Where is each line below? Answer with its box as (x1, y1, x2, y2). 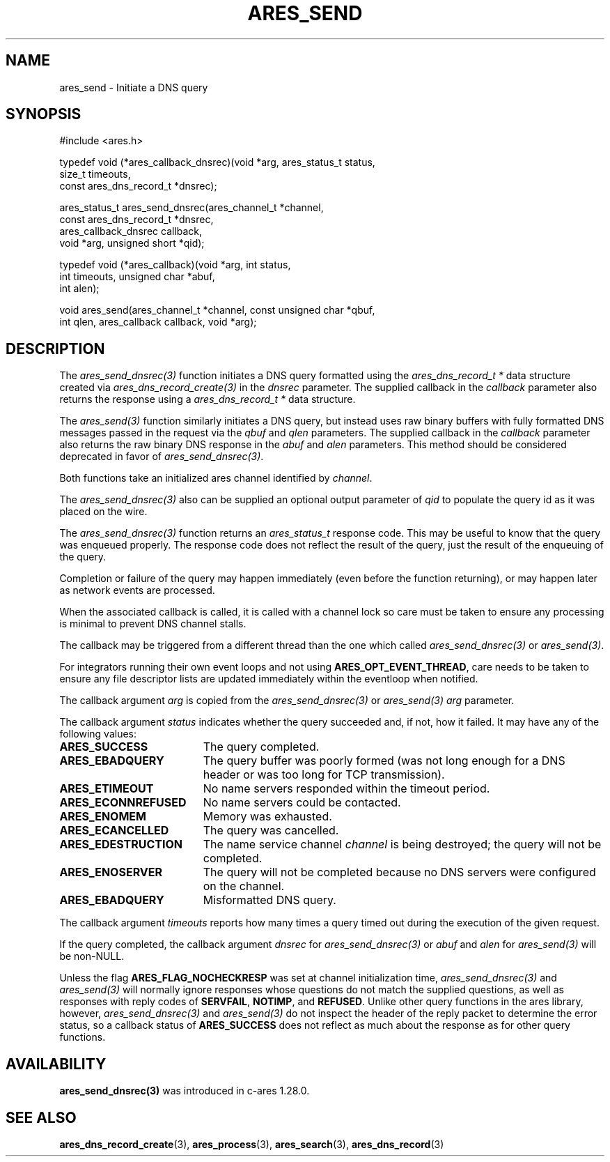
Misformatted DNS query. (203, 893, 336, 908)
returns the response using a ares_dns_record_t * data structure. (59, 393, 356, 406)
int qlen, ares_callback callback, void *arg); (59, 316, 257, 328)
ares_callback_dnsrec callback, (59, 225, 203, 238)
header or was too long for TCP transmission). (203, 767, 445, 782)
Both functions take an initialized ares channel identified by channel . (59, 472, 373, 484)
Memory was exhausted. (203, 809, 332, 824)
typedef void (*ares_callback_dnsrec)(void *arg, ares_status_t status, (59, 156, 375, 169)
